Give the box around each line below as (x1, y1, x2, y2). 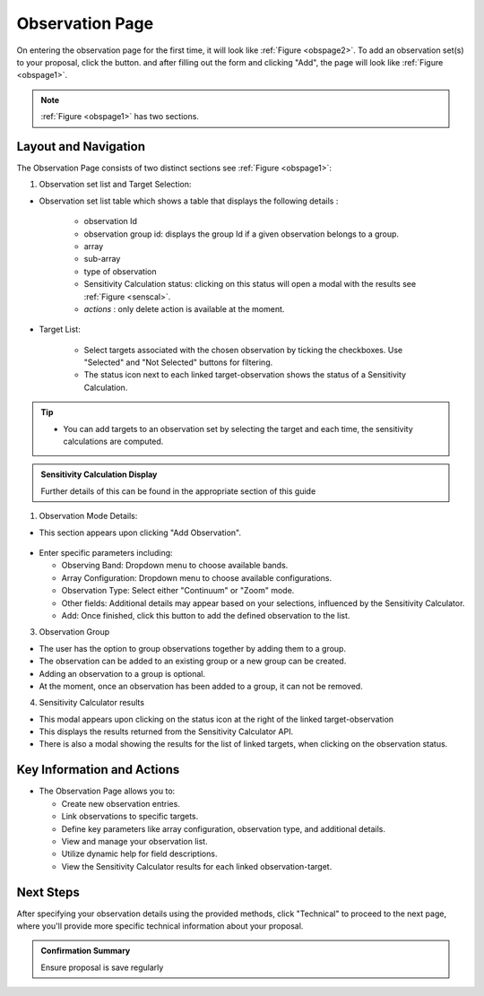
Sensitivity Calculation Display (40, 469, 158, 480)
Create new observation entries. (61, 798, 181, 809)
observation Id (83, 216, 138, 227)
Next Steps (16, 884, 80, 900)
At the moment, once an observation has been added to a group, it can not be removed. (39, 680, 363, 691)
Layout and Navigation (16, 139, 145, 154)
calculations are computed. (63, 436, 164, 447)
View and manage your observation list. (61, 836, 208, 846)
